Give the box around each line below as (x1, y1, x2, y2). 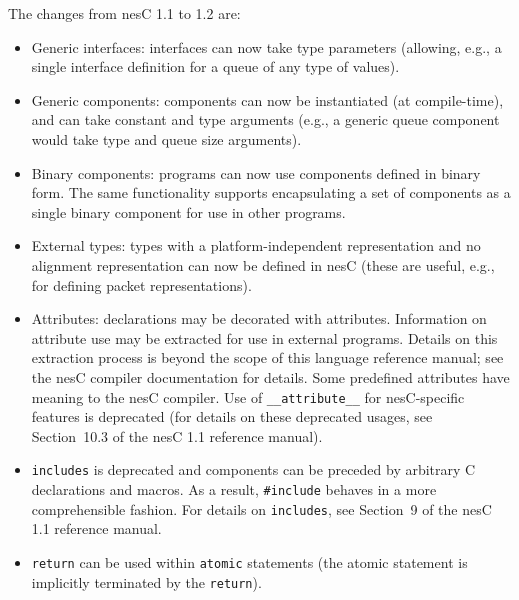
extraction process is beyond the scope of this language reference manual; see (31, 347, 504, 368)
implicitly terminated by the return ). (31, 571, 262, 592)
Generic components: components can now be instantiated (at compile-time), (31, 89, 504, 110)
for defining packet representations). (31, 274, 252, 295)
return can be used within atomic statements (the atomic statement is (31, 551, 468, 572)
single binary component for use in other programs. (31, 201, 346, 222)
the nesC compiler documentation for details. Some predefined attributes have (31, 366, 510, 387)
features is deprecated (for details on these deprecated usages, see (31, 406, 433, 427)
